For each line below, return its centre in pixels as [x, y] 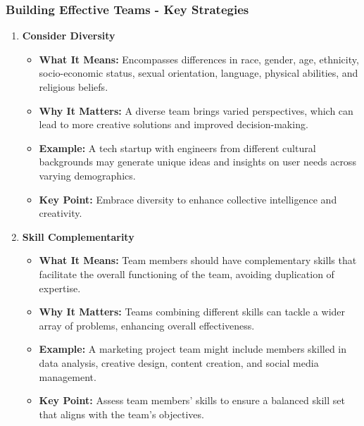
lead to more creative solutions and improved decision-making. [174, 124]
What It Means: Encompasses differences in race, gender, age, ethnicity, [199, 59]
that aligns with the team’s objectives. [121, 414]
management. [68, 376]
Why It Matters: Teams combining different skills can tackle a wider [192, 312]
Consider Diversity [69, 36]
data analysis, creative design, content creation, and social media [179, 362]
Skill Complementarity [78, 236]
